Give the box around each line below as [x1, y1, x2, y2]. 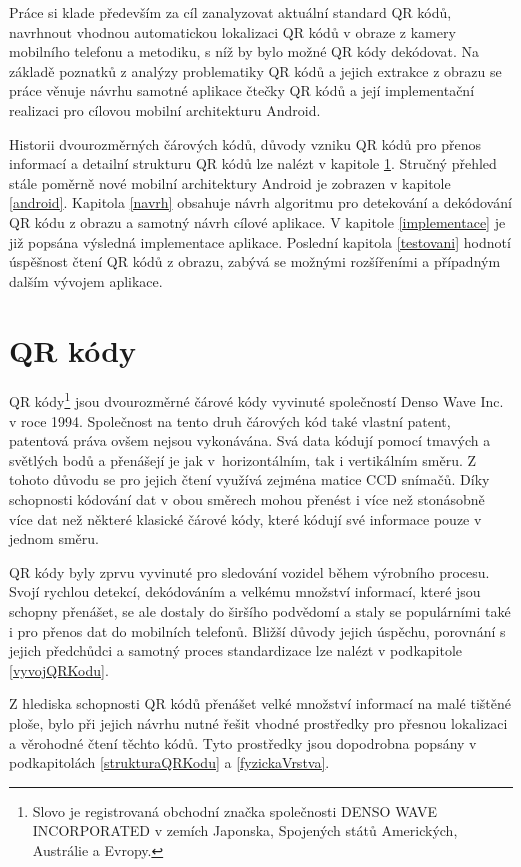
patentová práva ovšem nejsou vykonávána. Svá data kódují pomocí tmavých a [9, 430, 491, 451]
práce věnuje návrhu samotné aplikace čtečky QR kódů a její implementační [9, 80, 475, 101]
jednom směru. [9, 528, 99, 549]
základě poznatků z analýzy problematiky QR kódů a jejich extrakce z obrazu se [9, 60, 502, 81]
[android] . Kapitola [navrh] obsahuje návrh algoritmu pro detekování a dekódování [9, 192, 512, 213]
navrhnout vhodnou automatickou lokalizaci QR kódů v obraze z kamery [9, 21, 456, 42]
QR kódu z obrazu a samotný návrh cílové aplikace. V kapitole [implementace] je [9, 211, 506, 232]
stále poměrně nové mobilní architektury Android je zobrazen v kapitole [9, 172, 451, 193]
